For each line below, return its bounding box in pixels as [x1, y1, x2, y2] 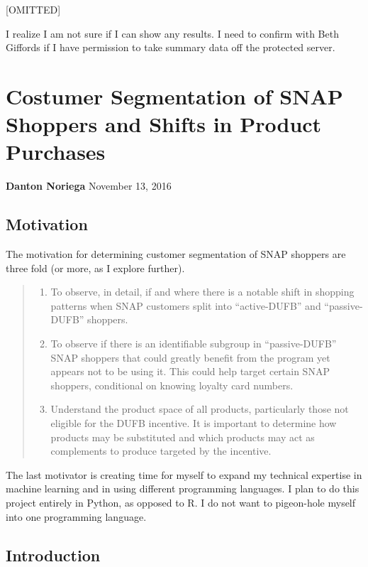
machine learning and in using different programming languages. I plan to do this [6, 481, 359, 496]
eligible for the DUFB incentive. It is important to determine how [50, 416, 337, 431]
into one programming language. [6, 509, 147, 524]
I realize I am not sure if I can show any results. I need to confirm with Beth [6, 26, 339, 40]
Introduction [6, 544, 101, 566]
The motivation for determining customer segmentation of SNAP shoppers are [6, 247, 346, 261]
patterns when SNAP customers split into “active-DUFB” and [50, 298, 321, 313]
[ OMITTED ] [6, 2, 61, 16]
